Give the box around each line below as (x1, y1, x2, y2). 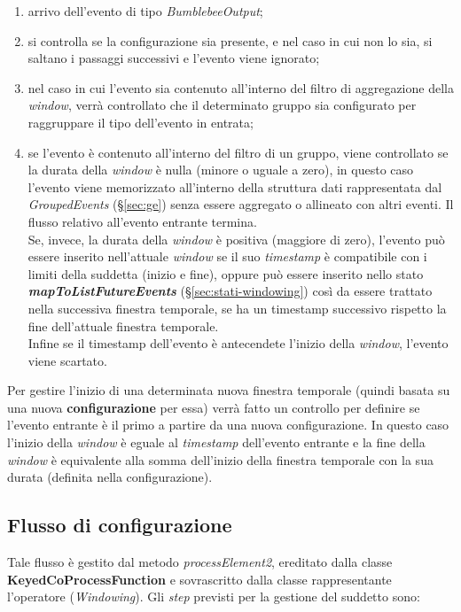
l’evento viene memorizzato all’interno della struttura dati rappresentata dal (27, 177, 442, 196)
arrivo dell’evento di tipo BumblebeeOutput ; (27, 2, 263, 19)
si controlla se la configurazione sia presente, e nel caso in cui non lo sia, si (27, 31, 433, 50)
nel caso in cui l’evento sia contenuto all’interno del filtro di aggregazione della (27, 78, 454, 97)
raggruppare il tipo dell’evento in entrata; (27, 112, 254, 131)
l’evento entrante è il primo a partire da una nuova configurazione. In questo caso (7, 415, 449, 434)
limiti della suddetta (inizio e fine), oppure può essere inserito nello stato (27, 264, 424, 283)
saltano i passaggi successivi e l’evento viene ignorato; (27, 49, 320, 67)
